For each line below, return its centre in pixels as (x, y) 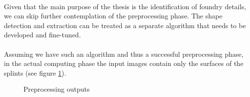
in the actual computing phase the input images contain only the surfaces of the (124, 63)
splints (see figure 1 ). (35, 73)
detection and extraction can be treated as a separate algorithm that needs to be (125, 25)
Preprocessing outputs (57, 89)
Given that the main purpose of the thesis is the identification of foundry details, (125, 6)
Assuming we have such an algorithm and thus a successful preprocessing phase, (124, 54)
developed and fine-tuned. (42, 35)
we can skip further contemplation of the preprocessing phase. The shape (113, 16)
